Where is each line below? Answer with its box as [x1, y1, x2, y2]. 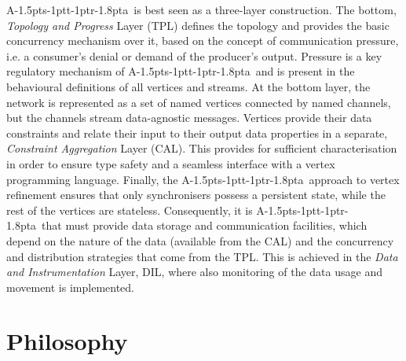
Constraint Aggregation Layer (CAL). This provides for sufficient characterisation [6, 140, 397, 157]
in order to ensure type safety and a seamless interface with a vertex [6, 155, 335, 171]
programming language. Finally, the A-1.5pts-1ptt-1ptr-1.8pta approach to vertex [6, 171, 400, 187]
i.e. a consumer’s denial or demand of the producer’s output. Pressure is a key [6, 47, 382, 64]
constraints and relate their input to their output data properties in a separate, [6, 124, 388, 141]
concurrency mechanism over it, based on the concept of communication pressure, [6, 32, 399, 49]
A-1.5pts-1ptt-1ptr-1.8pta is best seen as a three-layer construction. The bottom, [6, 2, 397, 17]
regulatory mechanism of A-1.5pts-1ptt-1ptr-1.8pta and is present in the [6, 63, 355, 79]
